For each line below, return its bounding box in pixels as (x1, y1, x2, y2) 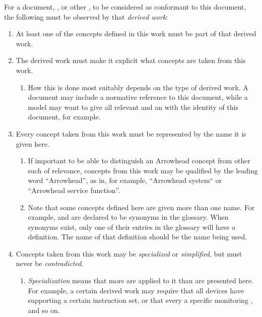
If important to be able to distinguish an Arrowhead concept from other (28, 155, 250, 166)
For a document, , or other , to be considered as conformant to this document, (4, 2, 246, 12)
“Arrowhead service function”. (28, 184, 120, 195)
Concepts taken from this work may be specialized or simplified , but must (16, 248, 242, 259)
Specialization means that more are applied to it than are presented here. (28, 275, 253, 286)
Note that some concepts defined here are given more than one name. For (28, 202, 255, 212)
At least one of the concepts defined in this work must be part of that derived (16, 28, 256, 39)
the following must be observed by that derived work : (4, 11, 168, 22)
